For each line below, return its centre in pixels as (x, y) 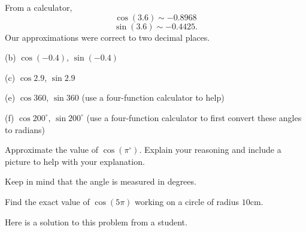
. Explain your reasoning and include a (210, 150)
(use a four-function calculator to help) (153, 97)
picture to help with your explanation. (75, 161)
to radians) (25, 129)
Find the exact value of (47, 201)
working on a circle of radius (187, 201)
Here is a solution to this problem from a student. (96, 222)
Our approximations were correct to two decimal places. (107, 37)
